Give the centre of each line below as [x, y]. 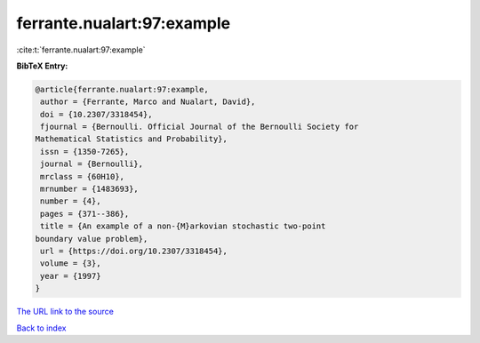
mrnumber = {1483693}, [90, 189]
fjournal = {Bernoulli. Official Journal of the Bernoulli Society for [200, 127]
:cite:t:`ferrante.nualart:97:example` [81, 50]
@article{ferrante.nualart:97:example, [122, 89]
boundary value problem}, [92, 239]
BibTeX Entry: [42, 66]
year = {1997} [71, 276]
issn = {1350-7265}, [85, 152]
